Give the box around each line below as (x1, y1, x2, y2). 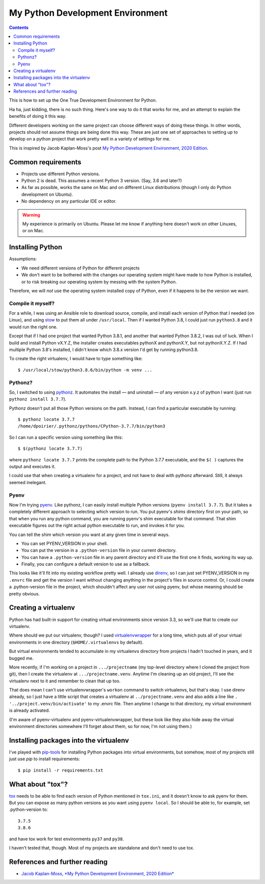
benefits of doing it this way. (9, 113, 67, 119)
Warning (22, 212, 40, 218)
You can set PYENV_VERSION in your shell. (21, 540, 108, 546)
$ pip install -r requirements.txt (18, 767, 104, 773)
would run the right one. (9, 324, 58, 330)
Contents (9, 25, 29, 30)
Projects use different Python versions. (21, 171, 100, 177)
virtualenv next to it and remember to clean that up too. (9, 678, 121, 684)
